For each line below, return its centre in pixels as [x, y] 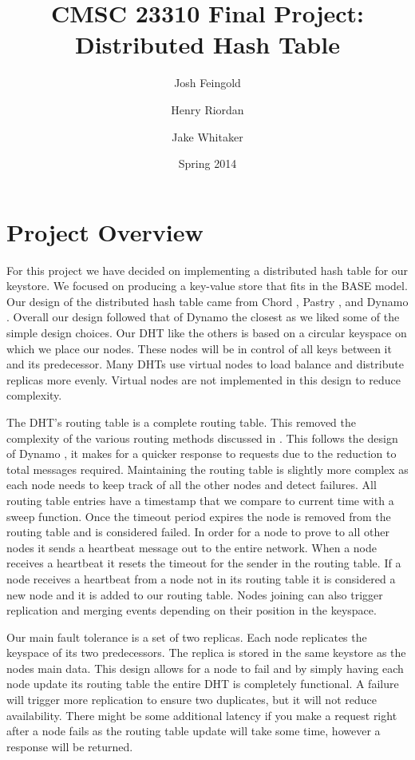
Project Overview [105, 231]
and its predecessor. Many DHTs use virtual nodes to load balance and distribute [205, 364]
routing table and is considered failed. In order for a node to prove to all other [198, 532]
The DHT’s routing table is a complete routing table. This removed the [182, 422]
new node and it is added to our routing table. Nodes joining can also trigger [195, 594]
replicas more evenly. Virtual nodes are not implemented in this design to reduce [204, 379]
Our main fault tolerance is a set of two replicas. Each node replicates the [187, 637]
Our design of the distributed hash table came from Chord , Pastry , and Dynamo [207, 301]
